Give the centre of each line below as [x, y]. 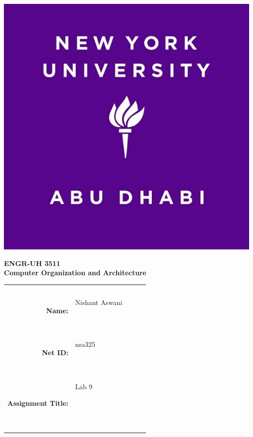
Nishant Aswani [99, 302]
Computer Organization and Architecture [75, 273]
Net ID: [55, 352]
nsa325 [85, 344]
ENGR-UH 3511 [32, 263]
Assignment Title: [38, 403]
